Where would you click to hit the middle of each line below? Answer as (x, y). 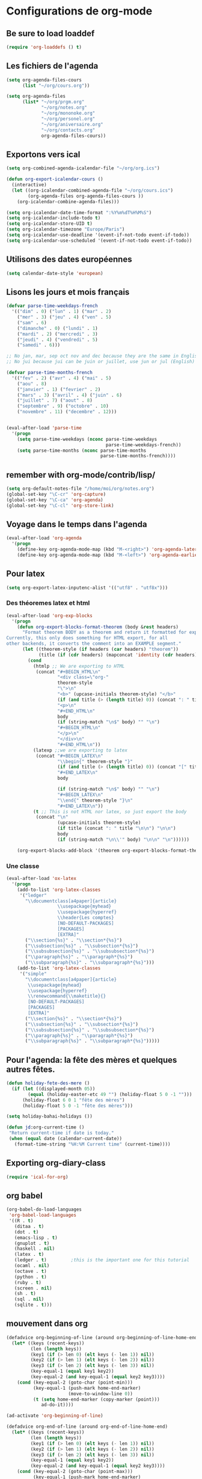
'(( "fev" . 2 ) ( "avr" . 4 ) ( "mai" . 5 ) (62, 378)
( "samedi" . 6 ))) (39, 345)
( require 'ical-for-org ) (37, 1177)
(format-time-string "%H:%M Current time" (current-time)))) (92, 1144)
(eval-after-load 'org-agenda (44, 538)
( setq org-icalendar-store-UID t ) (50, 224)
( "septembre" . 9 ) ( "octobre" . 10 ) (63, 406)
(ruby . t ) (28, 1282)
